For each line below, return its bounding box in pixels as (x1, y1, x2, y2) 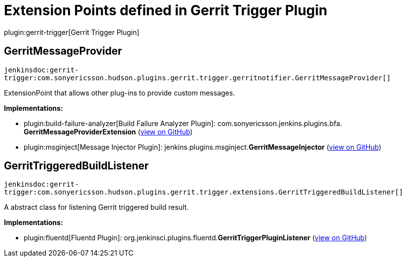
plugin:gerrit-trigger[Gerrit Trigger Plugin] (4, 28, 140, 36)
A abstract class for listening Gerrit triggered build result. (4, 203, 189, 212)
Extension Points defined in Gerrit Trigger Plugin (4, 2, 328, 19)
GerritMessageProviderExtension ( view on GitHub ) (24, 127, 193, 136)
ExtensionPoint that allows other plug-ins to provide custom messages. (4, 88, 235, 97)
